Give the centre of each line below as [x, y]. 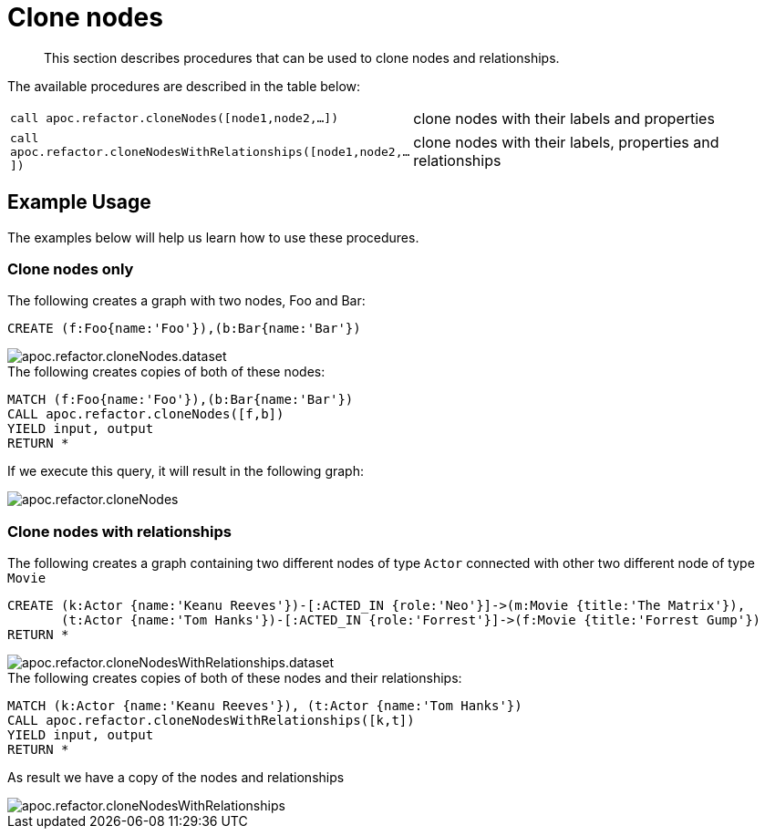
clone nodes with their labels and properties [564, 118]
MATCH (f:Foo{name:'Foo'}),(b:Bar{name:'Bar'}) [181, 400]
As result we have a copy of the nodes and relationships [176, 778]
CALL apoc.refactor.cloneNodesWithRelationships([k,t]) [211, 721]
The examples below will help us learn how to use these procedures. [213, 237]
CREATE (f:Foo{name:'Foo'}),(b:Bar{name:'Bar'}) [184, 329]
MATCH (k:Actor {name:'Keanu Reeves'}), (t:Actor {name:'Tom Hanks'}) [265, 706]
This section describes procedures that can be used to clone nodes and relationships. [302, 57]
